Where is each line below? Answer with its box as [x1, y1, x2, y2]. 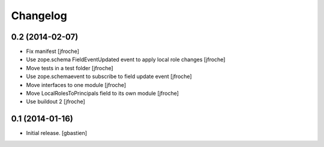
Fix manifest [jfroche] [26, 48, 79, 55]
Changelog [11, 9, 67, 22]
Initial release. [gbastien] [26, 130, 87, 137]
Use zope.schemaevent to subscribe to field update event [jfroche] [26, 73, 192, 80]
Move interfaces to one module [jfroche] [26, 81, 126, 88]
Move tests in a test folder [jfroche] [26, 64, 113, 71]
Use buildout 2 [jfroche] [26, 98, 85, 105]
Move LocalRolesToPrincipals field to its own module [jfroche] [26, 90, 179, 97]
